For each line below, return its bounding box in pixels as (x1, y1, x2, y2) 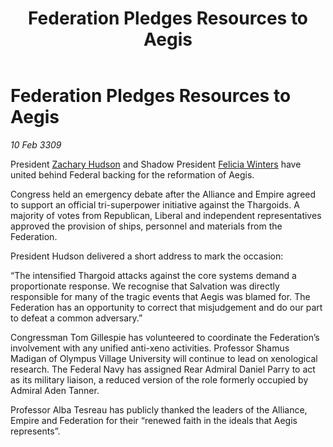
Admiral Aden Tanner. (10, 384, 100, 396)
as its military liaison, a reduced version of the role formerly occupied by (10, 373, 309, 386)
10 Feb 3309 (10, 138, 62, 151)
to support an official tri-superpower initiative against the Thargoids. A (10, 198, 300, 211)
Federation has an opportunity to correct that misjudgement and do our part (10, 301, 323, 313)
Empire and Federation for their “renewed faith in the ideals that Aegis (10, 414, 298, 426)
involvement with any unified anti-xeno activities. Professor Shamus (10, 342, 290, 354)
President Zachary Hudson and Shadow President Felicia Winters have (10, 158, 302, 170)
